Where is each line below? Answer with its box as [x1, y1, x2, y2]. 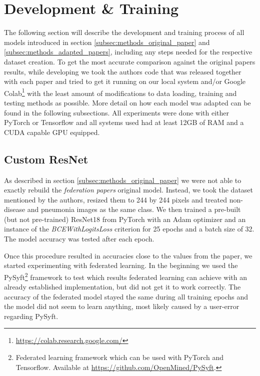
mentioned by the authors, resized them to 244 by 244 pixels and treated [4, 194, 227, 204]
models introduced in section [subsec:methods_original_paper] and [4, 36, 210, 47]
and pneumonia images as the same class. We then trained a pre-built [27, 204, 241, 214]
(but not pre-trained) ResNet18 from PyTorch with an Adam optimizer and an [4, 213, 246, 224]
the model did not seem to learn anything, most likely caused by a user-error [4, 301, 239, 311]
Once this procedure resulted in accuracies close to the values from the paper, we [4, 250, 252, 260]
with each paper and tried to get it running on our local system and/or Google [4, 76, 246, 86]
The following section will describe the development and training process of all [4, 27, 244, 37]
